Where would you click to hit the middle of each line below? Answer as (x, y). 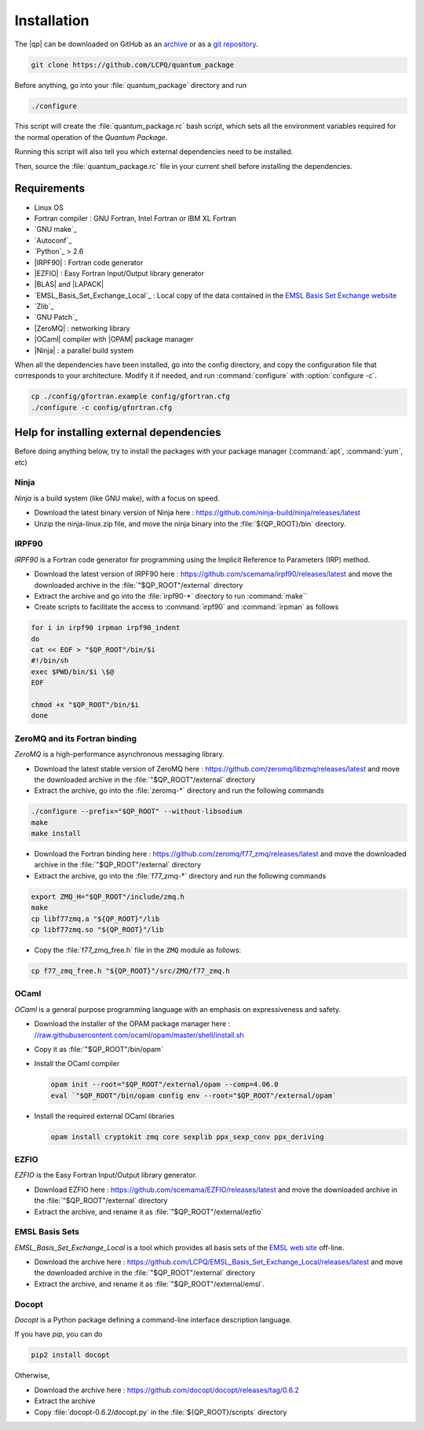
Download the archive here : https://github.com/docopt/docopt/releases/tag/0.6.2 (166, 1390)
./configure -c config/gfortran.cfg (102, 407)
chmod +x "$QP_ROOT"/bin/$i (85, 705)
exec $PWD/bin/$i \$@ (73, 671)
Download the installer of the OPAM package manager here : (132, 1024)
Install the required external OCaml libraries (104, 1116)
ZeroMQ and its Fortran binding (76, 739)
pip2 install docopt (70, 1355)
